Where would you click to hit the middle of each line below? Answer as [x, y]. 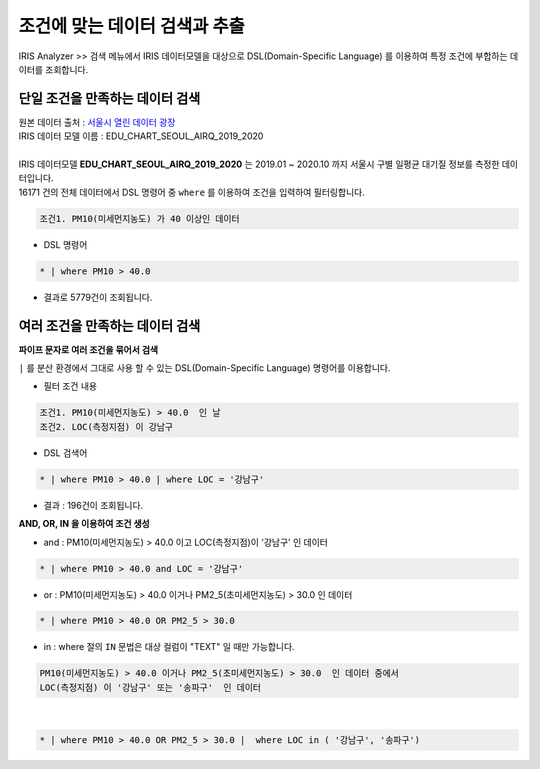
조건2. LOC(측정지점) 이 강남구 [106, 426]
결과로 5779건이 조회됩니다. [98, 297]
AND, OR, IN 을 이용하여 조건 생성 [84, 524]
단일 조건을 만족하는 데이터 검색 [109, 98]
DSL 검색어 [65, 452]
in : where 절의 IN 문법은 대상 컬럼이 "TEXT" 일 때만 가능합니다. [169, 647]
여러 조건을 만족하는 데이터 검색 [109, 325]
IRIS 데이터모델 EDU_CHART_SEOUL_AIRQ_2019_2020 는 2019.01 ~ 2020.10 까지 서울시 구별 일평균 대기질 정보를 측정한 [259, 164]
